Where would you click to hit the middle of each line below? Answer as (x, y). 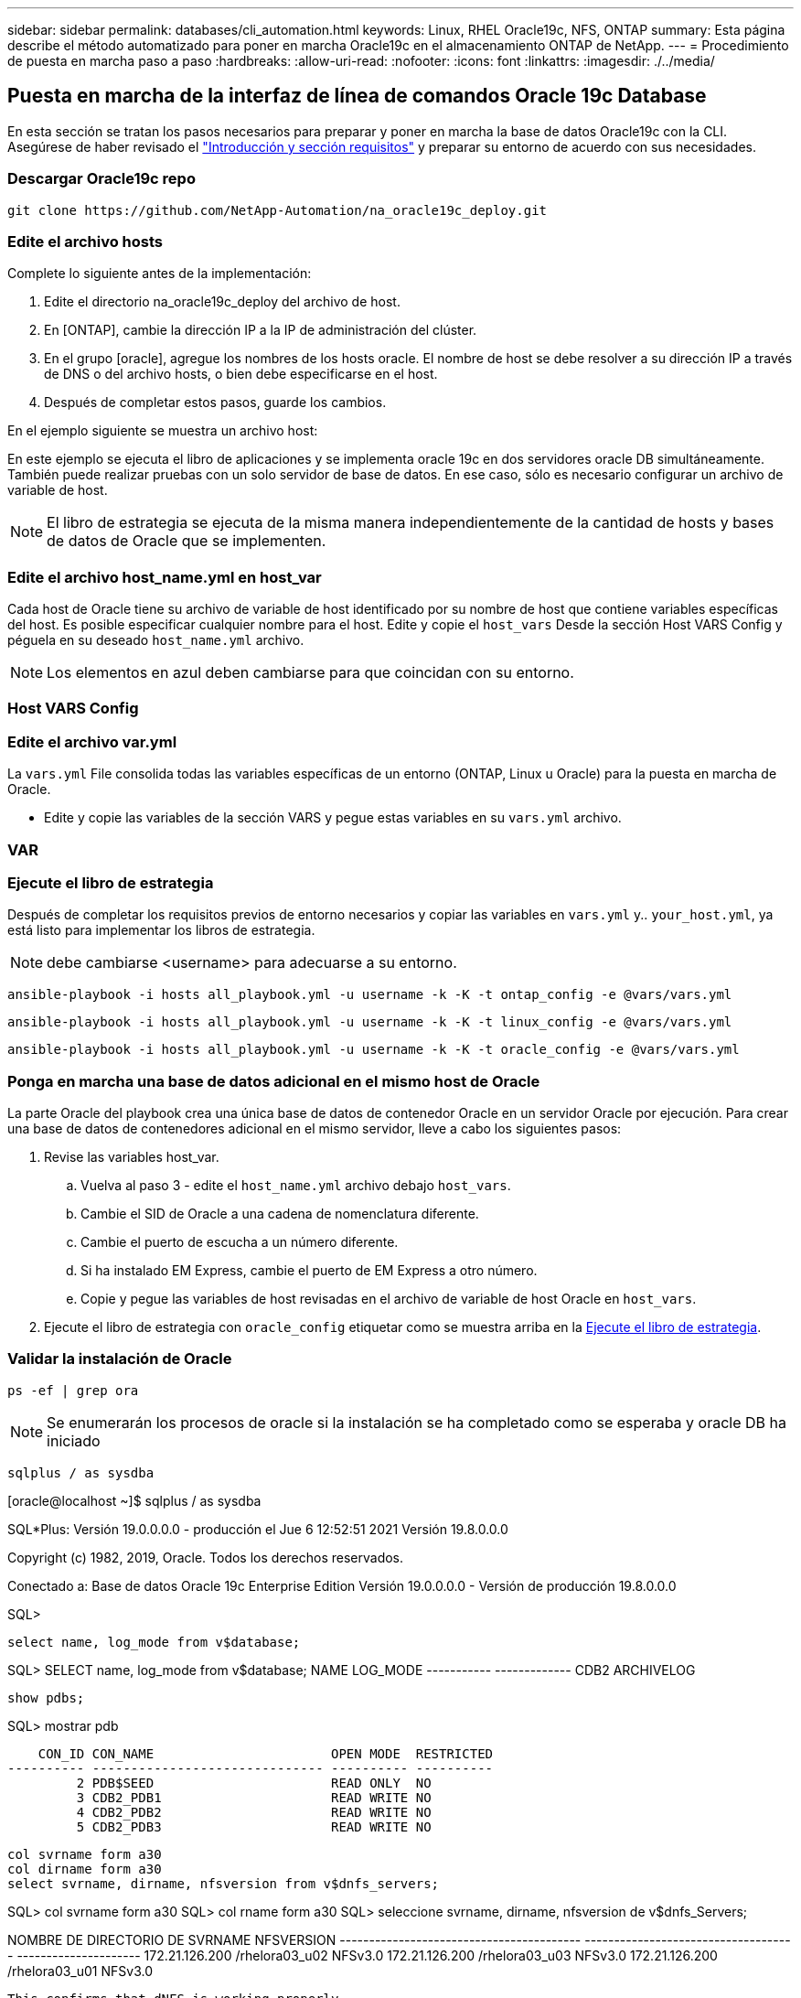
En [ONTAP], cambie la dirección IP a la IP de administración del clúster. (261, 330)
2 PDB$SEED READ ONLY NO (254, 1783)
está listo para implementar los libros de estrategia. (161, 930)
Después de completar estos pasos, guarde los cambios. (215, 403)
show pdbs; (46, 1697)
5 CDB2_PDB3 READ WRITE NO (254, 1826)
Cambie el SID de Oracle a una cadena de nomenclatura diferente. (280, 1214)
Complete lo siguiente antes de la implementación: (160, 274)
